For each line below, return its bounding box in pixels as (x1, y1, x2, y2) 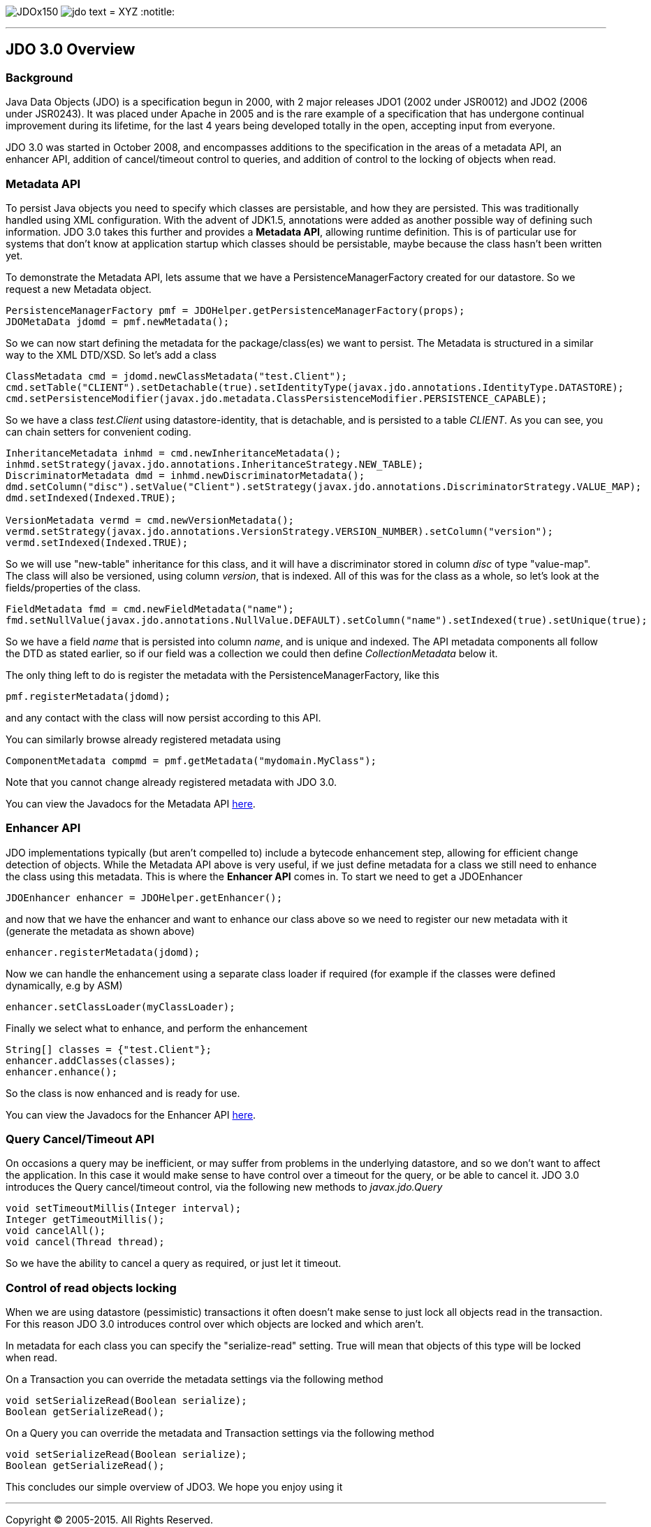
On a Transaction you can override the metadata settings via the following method (6, 1373, 383, 1386)
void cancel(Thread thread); (6, 1236, 165, 1248)
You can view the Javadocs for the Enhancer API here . (6, 1108, 256, 1121)
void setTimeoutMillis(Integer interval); (6, 1203, 242, 1214)
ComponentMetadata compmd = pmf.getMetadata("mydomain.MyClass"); (6, 754, 377, 766)
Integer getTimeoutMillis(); (6, 1214, 165, 1226)
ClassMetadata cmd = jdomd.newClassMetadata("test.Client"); (6, 370, 347, 382)
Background (6, 70, 73, 85)
